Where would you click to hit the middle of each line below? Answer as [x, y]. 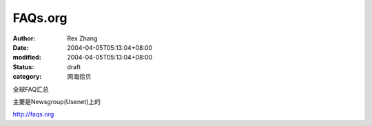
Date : [21, 47]
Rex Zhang [82, 38]
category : [27, 77]
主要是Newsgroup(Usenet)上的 [57, 101]
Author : [24, 38]
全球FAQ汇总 [31, 89]
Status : [23, 67]
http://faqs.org [33, 114]
